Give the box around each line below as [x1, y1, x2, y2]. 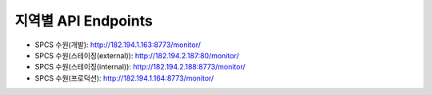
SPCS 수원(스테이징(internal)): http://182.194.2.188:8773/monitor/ [34, 62, 246, 72]
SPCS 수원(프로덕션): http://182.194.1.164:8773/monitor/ [34, 73, 214, 83]
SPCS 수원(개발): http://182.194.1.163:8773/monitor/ [34, 40, 202, 49]
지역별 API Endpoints [14, 12, 154, 30]
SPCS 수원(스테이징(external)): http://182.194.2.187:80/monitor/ [34, 50, 239, 60]
